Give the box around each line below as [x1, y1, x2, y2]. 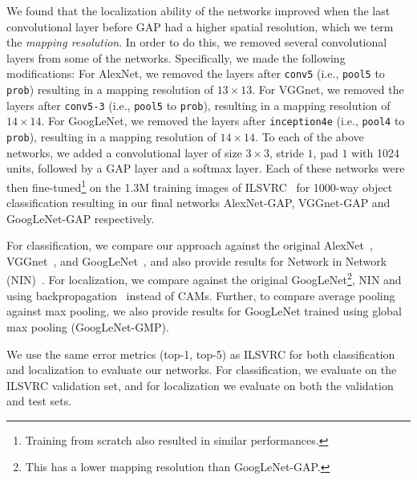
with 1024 [351, 144, 399, 161]
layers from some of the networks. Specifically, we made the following [6, 49, 346, 66]
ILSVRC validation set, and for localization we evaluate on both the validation [6, 376, 394, 393]
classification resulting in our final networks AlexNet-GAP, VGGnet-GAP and [6, 194, 391, 211]
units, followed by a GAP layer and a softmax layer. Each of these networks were [6, 160, 405, 177]
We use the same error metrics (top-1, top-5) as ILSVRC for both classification [6, 345, 395, 362]
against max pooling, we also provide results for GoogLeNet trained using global [6, 303, 402, 319]
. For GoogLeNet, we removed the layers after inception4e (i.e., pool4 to [41, 112, 405, 129]
